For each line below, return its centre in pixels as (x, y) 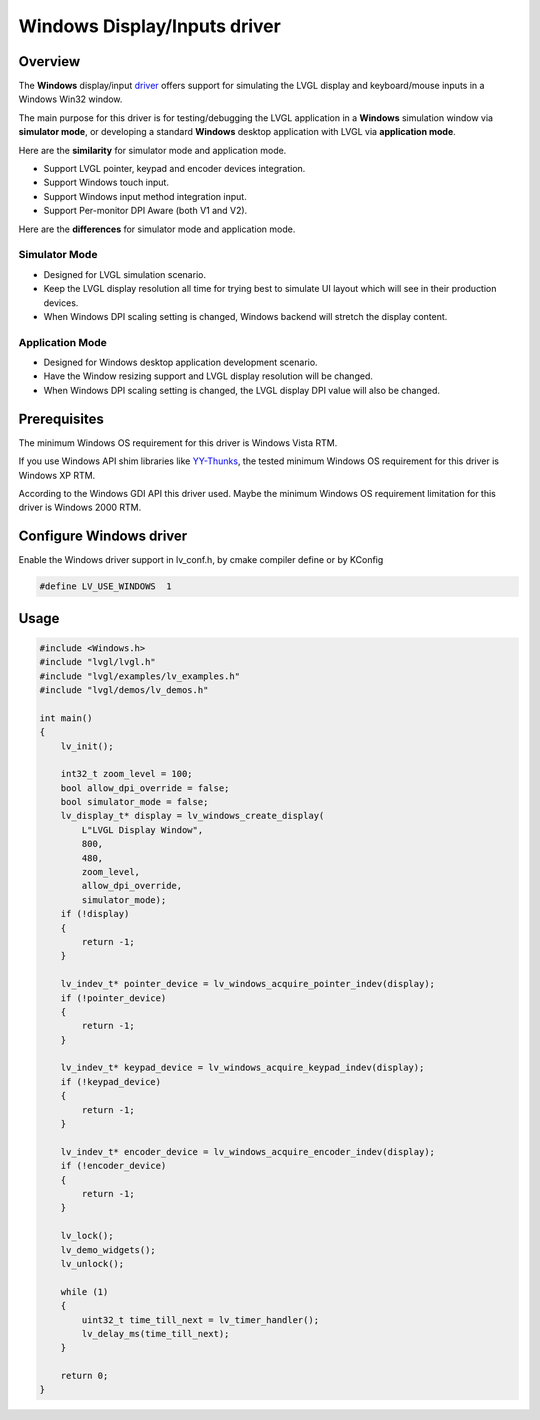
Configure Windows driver (103, 536)
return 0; (84, 1376)
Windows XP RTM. (57, 475)
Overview (49, 61)
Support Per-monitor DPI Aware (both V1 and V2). (145, 211)
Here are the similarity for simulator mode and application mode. (152, 150)
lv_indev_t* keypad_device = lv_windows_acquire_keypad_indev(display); (242, 1068)
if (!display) (95, 914)
